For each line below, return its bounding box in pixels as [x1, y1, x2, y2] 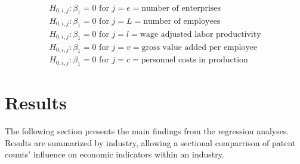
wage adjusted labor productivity [140, 30, 261, 39]
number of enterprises [141, 4, 221, 13]
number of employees [143, 17, 221, 26]
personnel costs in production [141, 56, 248, 65]
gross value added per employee [141, 43, 258, 52]
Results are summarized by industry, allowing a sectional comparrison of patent [5, 136, 296, 149]
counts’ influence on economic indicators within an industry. [5, 148, 224, 160]
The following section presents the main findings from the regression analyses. [5, 125, 289, 137]
